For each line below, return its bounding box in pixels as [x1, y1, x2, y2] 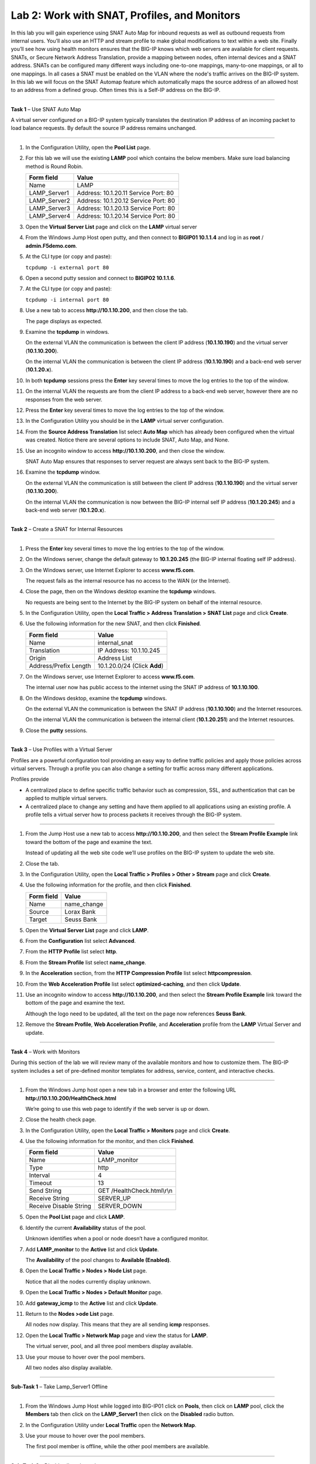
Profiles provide [11, 776, 49, 783]
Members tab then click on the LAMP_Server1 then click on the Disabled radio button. [25, 1411, 235, 1418]
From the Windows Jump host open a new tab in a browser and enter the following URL [25, 1086, 236, 1093]
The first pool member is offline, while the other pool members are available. [25, 1443, 210, 1450]
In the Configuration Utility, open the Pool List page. [25, 143, 151, 150]
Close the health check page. [25, 1116, 97, 1123]
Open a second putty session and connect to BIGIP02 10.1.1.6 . [25, 274, 176, 281]
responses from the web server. [25, 396, 102, 403]
